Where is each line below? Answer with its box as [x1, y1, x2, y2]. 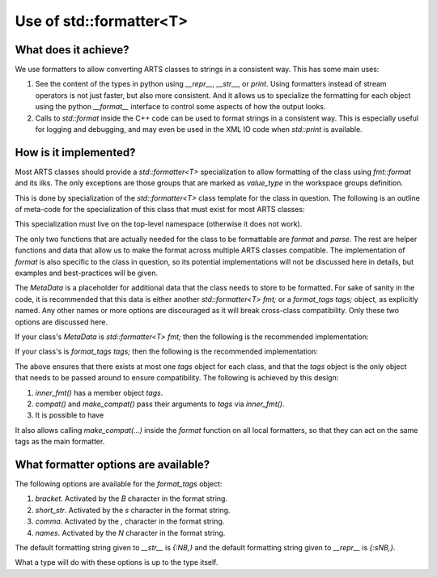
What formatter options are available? [15, 457, 210, 471]
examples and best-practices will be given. [15, 268, 159, 278]
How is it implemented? [15, 146, 136, 159]
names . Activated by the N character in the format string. [35, 528, 226, 537]
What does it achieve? [15, 43, 129, 57]
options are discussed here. [15, 316, 108, 327]
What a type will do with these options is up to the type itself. [15, 558, 218, 567]
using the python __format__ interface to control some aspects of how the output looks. [35, 102, 326, 112]
